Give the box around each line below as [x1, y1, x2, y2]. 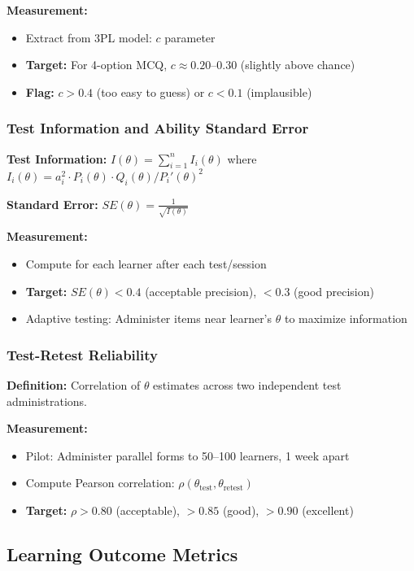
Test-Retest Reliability [7, 344, 158, 364]
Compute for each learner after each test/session [25, 255, 267, 272]
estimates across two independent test [153, 376, 342, 393]
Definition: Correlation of [7, 376, 141, 393]
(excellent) [302, 501, 354, 518]
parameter [164, 28, 216, 46]
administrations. [7, 392, 87, 409]
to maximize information [284, 310, 407, 327]
